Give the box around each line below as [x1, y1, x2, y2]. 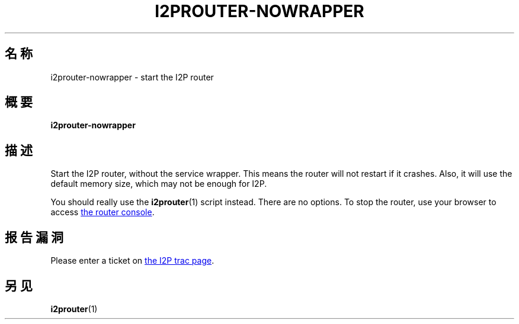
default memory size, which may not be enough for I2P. [50, 179, 267, 189]
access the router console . [50, 207, 155, 218]
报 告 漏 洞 [5, 229, 63, 245]
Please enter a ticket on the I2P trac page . [50, 255, 214, 266]
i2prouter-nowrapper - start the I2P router [50, 72, 214, 82]
